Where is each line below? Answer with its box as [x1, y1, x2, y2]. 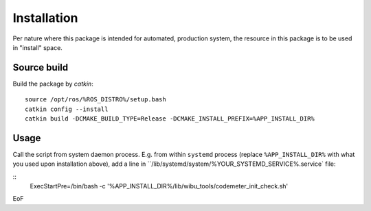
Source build [12, 62, 69, 73]
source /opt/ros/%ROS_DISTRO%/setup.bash [25, 96, 166, 103]
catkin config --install [25, 105, 109, 113]
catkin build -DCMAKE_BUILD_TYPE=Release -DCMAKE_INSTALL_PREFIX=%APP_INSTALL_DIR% [25, 115, 315, 123]
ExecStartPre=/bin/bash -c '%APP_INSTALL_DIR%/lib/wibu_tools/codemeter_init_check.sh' [30, 182, 289, 190]
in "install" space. [12, 43, 63, 51]
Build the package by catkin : [12, 79, 94, 88]
